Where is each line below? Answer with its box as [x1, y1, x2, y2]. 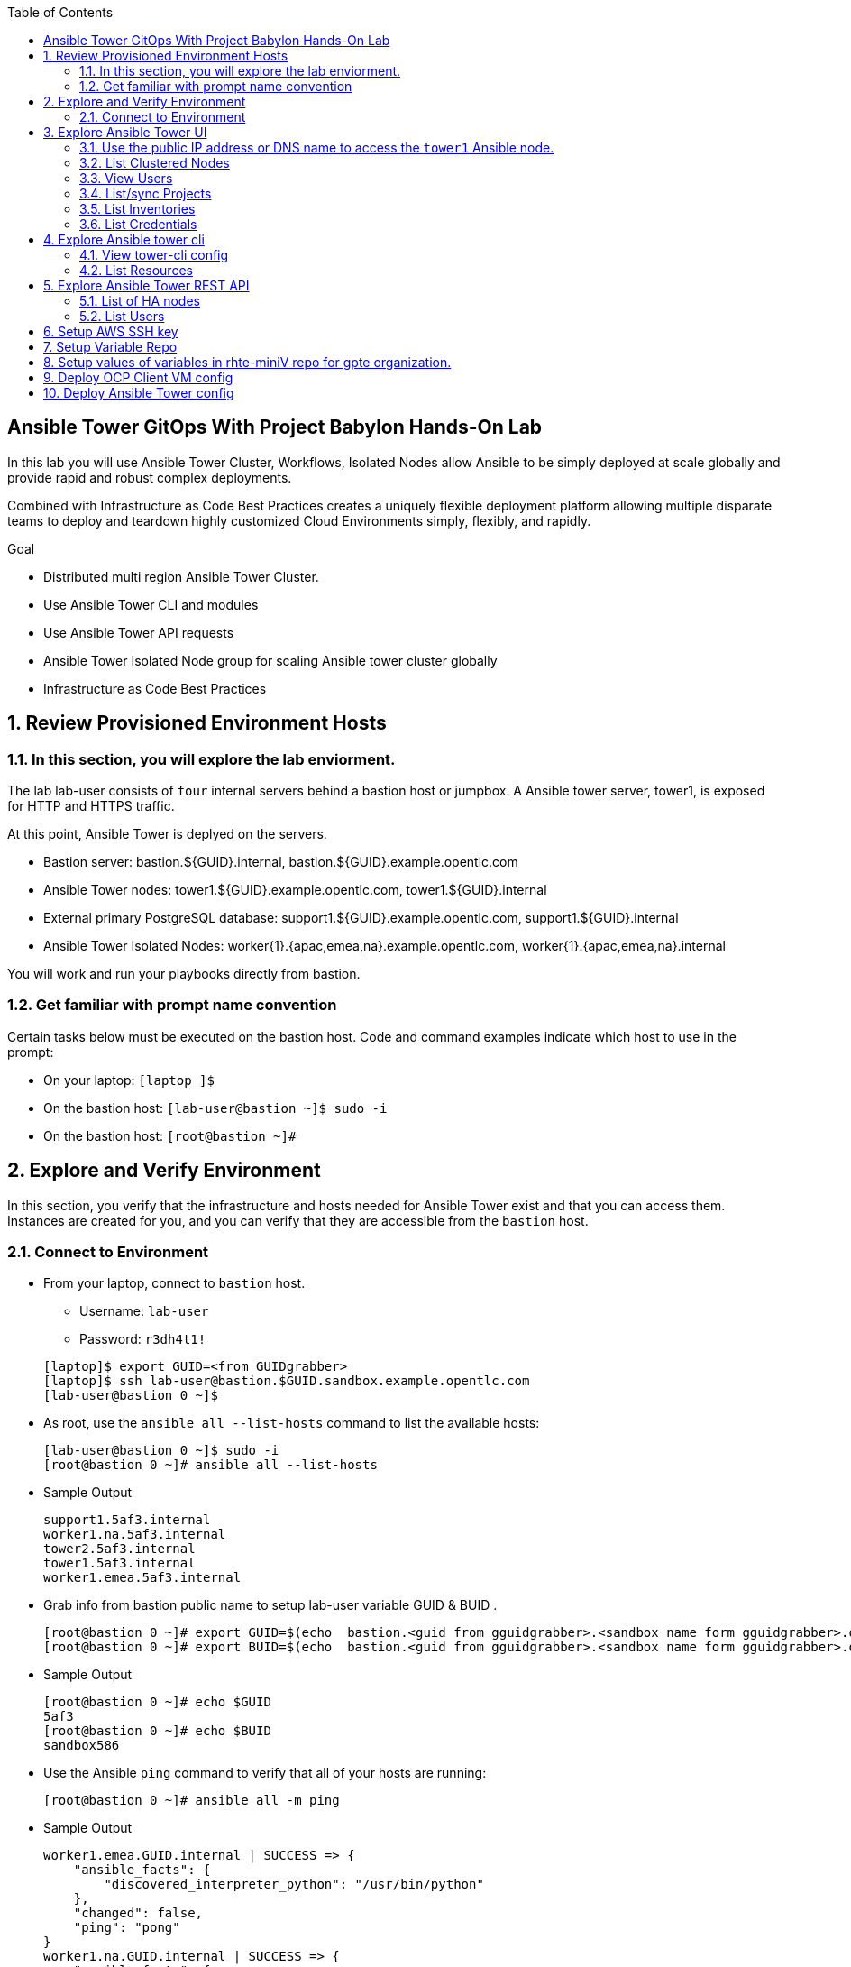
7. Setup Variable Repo [43, 339, 178, 354]
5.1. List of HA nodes [79, 293, 200, 308]
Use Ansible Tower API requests [43, 624, 234, 640]
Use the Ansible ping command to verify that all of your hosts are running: [43, 1765, 487, 1781]
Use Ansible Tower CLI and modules [43, 596, 259, 612]
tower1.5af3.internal [43, 1556, 196, 1571]
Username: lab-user [79, 1303, 209, 1319]
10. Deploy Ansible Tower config [43, 385, 234, 400]
